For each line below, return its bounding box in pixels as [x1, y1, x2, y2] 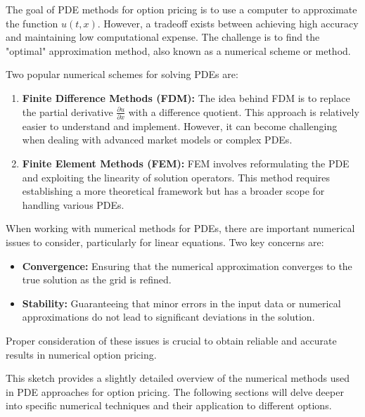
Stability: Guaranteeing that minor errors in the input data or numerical [22, 295, 341, 310]
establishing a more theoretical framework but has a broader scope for [22, 184, 325, 198]
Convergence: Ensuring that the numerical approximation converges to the [22, 258, 352, 273]
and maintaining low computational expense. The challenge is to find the [6, 30, 320, 44]
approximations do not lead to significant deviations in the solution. [22, 309, 315, 324]
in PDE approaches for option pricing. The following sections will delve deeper [6, 384, 344, 399]
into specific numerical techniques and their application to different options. [6, 398, 332, 413]
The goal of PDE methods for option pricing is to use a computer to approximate [6, 2, 357, 16]
